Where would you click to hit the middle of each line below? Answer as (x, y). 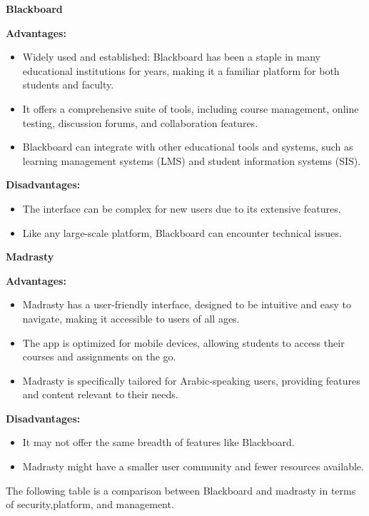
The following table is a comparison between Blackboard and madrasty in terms (181, 490)
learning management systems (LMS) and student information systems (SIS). (192, 160)
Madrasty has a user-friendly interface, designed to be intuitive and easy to (187, 304)
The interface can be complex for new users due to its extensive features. (182, 208)
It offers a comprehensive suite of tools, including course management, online (191, 108)
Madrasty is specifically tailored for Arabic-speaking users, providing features (191, 380)
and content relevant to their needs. (100, 394)
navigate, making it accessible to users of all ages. (131, 318)
